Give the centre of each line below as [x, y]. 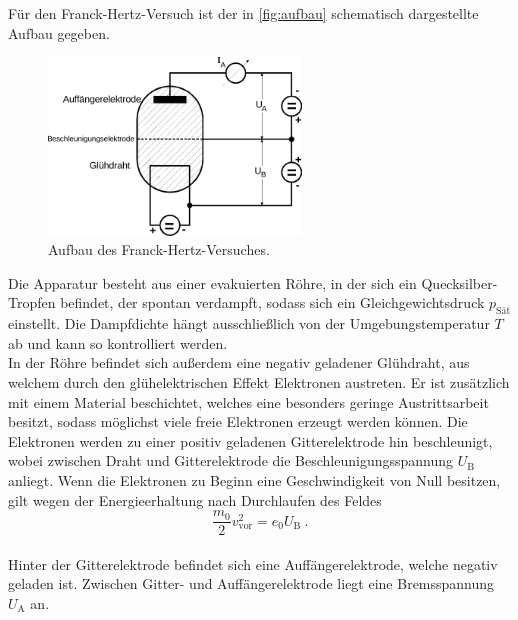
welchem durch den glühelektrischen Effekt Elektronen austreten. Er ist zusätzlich [259, 382]
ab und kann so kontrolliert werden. [118, 342]
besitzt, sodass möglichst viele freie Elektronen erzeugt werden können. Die [238, 421]
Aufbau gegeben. [59, 32]
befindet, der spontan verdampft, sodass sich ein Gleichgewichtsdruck [272, 302]
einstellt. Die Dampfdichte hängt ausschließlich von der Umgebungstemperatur [249, 323]
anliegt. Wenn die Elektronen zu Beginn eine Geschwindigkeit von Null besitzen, [254, 479]
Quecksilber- [459, 282]
